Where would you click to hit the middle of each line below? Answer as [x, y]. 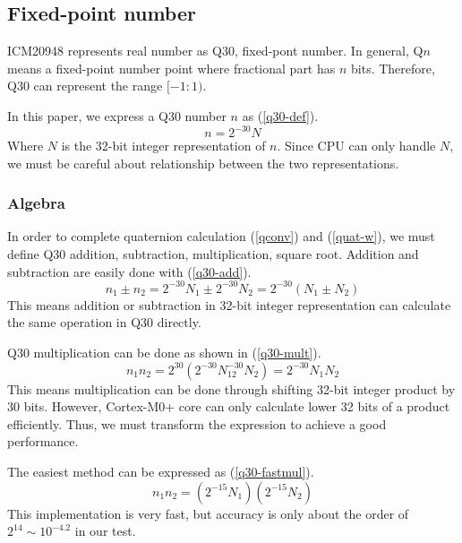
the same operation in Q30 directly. [104, 322]
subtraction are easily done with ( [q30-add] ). [129, 271]
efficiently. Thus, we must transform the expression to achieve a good [197, 423]
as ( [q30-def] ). [280, 115]
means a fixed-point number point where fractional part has [171, 68]
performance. [43, 441]
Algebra [36, 203]
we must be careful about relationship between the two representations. [203, 163]
